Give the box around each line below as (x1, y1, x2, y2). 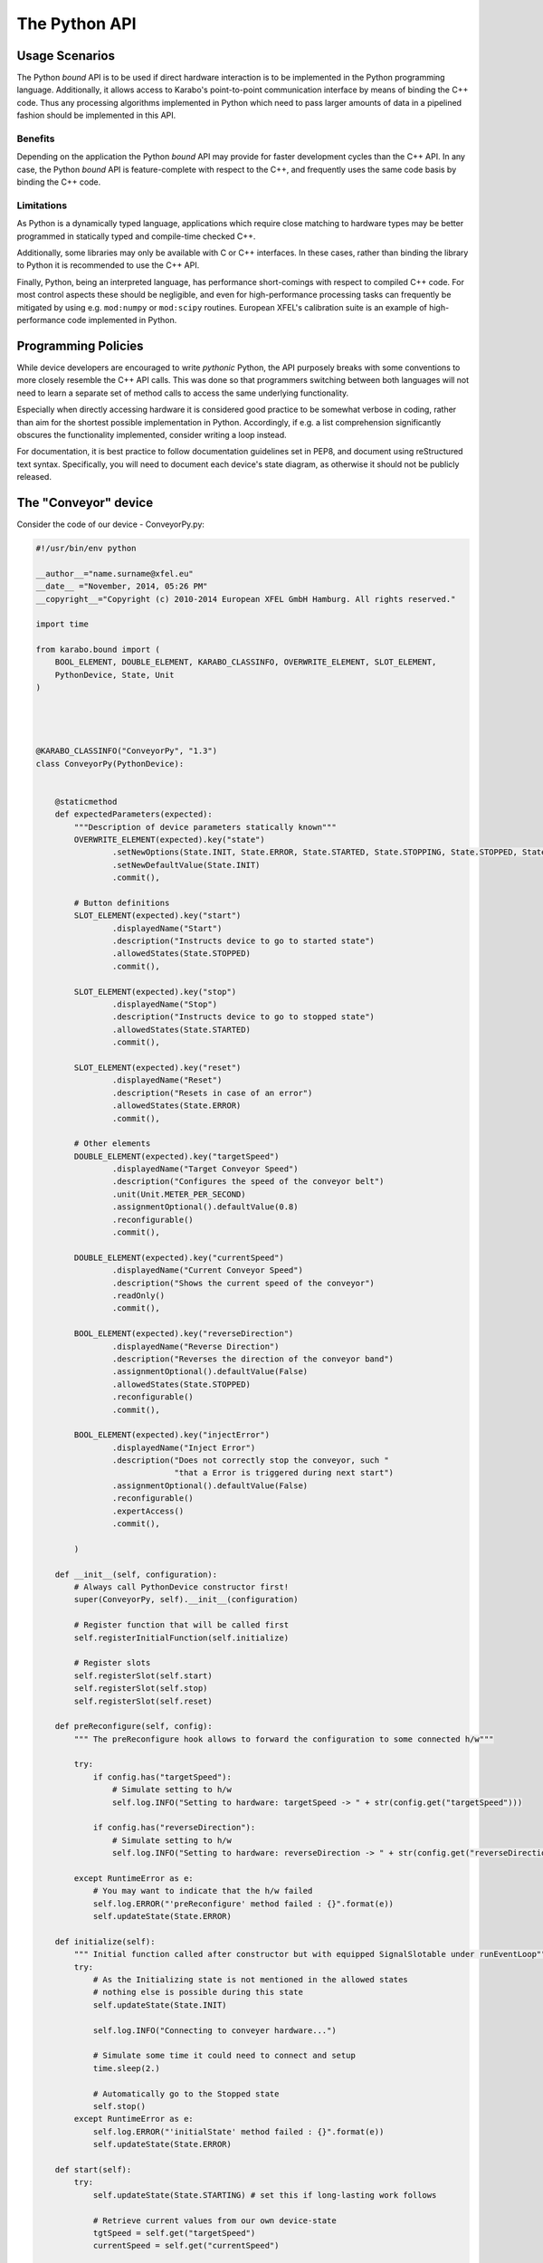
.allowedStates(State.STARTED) (111, 1024, 251, 1035)
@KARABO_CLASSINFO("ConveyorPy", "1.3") (35, 746, 217, 756)
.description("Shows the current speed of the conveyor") (111, 1277, 376, 1288)
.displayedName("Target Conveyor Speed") (111, 1164, 299, 1174)
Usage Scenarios (16, 48, 115, 63)
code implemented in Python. (67, 315, 177, 326)
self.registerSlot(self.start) (73, 1670, 213, 1681)
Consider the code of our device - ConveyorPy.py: (16, 519, 205, 530)
